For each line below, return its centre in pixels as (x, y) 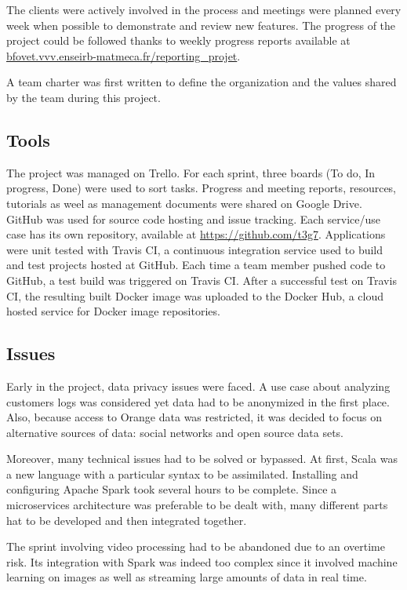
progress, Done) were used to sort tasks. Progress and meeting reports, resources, (202, 188)
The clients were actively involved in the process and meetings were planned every (204, 9)
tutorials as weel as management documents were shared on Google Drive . (184, 203)
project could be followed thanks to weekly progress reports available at (178, 40)
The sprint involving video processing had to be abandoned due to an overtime (196, 546)
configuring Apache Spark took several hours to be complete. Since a (172, 489)
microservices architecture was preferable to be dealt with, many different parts (197, 505)
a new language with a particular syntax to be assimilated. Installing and (182, 473)
